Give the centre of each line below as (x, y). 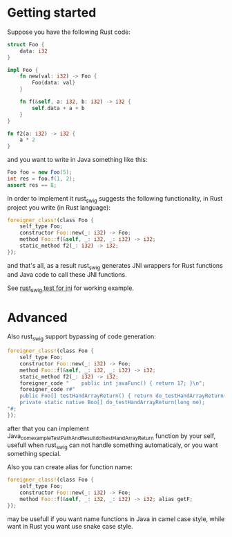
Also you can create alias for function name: (70, 467)
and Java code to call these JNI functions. (67, 274)
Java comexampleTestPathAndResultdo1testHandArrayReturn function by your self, (112, 436)
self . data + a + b (58, 108)
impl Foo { (23, 70)
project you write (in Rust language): (59, 207)
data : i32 (34, 51)
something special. (34, 454)
